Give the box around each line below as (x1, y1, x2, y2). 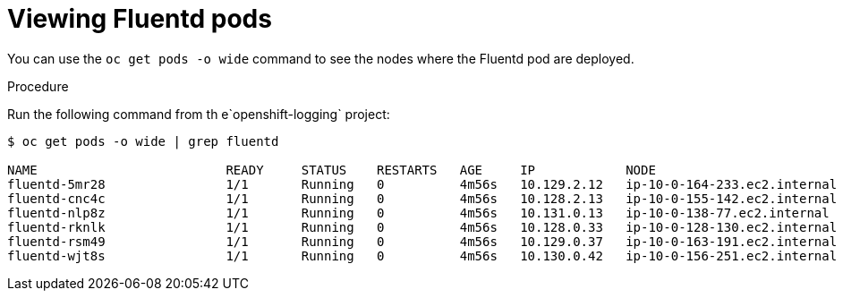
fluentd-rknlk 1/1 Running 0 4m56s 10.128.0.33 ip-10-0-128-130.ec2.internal (7, 219, 838, 234)
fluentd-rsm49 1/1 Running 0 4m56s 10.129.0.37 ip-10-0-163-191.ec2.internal (7, 234, 838, 249)
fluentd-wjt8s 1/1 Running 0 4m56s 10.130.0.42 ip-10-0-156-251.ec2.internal (7, 248, 838, 263)
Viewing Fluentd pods (7, 4, 272, 34)
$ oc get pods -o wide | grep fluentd (7, 133, 279, 149)
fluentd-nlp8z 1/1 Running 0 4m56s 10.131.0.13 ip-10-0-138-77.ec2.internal (7, 205, 830, 220)
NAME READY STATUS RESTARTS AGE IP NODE (7, 162, 656, 177)
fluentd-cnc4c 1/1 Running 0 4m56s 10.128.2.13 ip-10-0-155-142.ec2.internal (7, 191, 838, 206)
